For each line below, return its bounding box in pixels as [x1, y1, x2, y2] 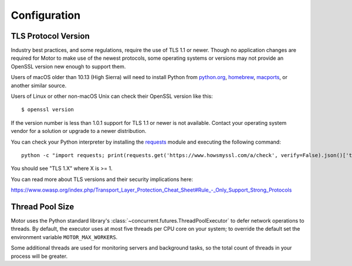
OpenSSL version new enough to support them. [11, 63, 126, 70]
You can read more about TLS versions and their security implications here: [11, 176, 194, 183]
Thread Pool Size [11, 202, 75, 212]
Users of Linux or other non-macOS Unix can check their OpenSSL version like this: [11, 93, 214, 100]
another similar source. [11, 82, 67, 89]
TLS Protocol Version [11, 31, 90, 41]
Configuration [11, 9, 81, 22]
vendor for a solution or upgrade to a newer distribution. [11, 128, 147, 135]
